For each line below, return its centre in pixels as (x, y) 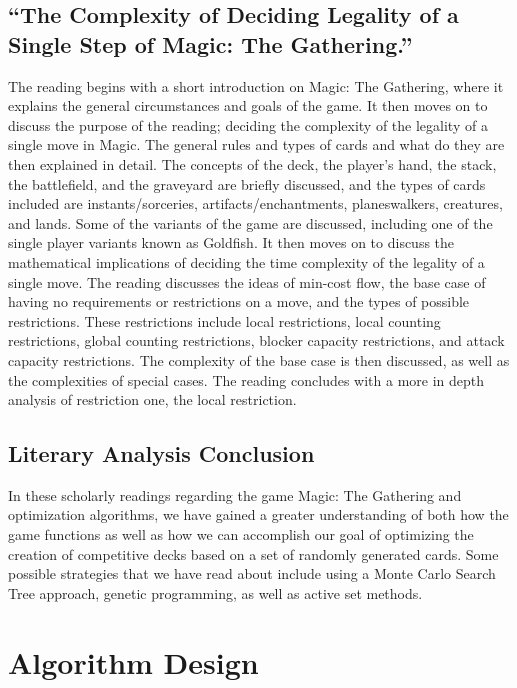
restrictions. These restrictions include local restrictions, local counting (224, 320)
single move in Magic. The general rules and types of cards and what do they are (256, 144)
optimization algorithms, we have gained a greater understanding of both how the (258, 514)
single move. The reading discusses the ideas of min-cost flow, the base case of (247, 281)
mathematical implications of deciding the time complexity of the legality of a (246, 261)
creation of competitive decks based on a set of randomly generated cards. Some (253, 553)
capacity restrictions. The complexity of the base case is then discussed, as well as (259, 359)
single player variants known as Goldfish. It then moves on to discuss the (231, 242)
